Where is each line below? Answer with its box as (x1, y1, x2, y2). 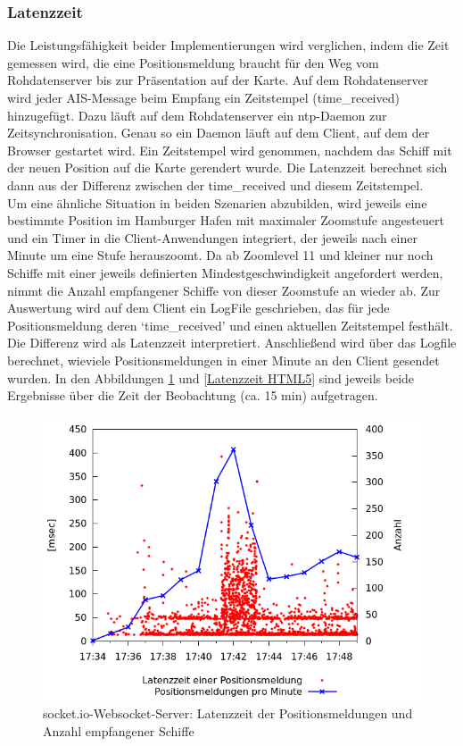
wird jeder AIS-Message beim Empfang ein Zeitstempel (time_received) (7, 88, 400, 106)
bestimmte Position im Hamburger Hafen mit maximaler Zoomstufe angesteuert (7, 211, 444, 230)
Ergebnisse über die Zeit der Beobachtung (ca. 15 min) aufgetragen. (7, 386, 378, 405)
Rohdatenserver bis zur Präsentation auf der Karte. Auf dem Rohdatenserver (7, 71, 429, 89)
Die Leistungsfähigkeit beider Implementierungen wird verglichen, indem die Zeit (7, 36, 450, 54)
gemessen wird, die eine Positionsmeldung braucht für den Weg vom (7, 53, 379, 71)
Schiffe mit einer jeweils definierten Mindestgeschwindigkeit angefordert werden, (7, 263, 443, 281)
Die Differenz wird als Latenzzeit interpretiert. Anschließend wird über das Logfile (7, 333, 457, 352)
